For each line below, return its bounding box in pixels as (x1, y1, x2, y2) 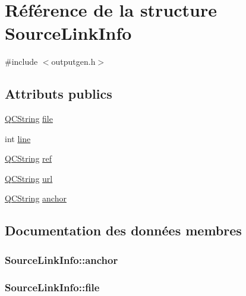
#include (5, 55, 38, 68)
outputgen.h (51, 55, 96, 68)
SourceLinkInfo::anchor (5, 252, 118, 267)
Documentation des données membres (5, 221, 242, 240)
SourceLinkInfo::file (5, 279, 100, 294)
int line (5, 132, 31, 144)
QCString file (5, 112, 53, 125)
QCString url (5, 172, 53, 184)
